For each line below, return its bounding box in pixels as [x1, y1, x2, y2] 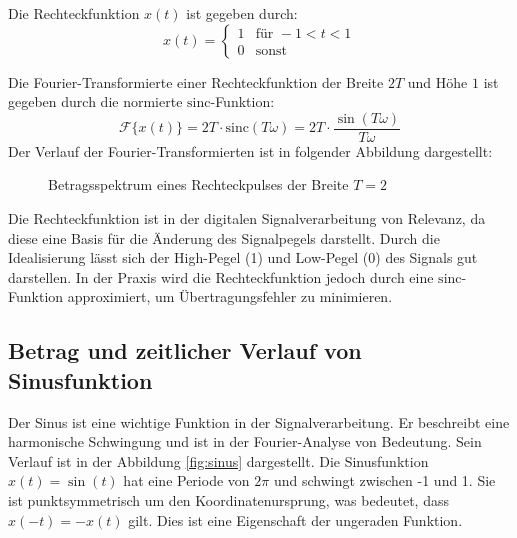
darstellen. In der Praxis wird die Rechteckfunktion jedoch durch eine [8, 266, 434, 287]
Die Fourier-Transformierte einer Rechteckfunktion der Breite [8, 71, 384, 92]
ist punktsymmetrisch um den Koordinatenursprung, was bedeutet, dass [8, 489, 449, 510]
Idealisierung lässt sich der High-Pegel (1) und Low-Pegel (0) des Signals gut [8, 247, 478, 268]
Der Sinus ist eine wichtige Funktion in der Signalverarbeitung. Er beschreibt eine [8, 411, 510, 432]
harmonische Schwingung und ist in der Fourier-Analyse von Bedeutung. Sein [8, 431, 482, 452]
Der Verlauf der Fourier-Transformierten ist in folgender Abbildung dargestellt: [8, 140, 493, 161]
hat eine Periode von [123, 470, 250, 491]
